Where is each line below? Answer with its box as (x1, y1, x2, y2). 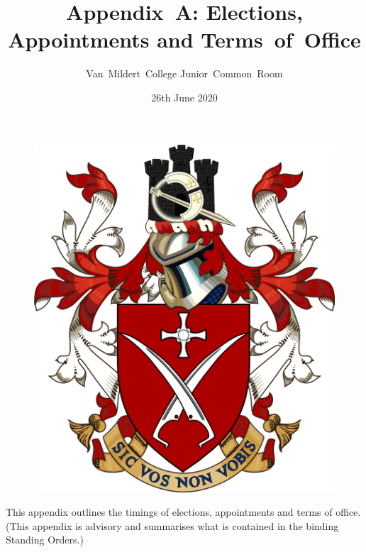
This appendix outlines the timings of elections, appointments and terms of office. (6, 504, 361, 519)
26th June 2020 (151, 89, 218, 104)
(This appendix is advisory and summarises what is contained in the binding (6, 518, 339, 533)
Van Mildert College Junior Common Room (86, 66, 283, 81)
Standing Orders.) (6, 532, 84, 547)
